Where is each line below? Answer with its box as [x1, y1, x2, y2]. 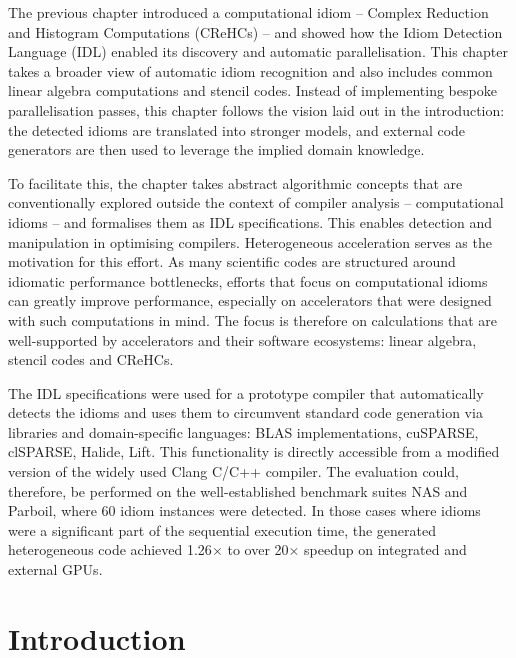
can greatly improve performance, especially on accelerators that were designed [8, 290, 492, 311]
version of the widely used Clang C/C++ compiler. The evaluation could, [8, 461, 459, 482]
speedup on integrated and [304, 539, 467, 560]
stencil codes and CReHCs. [8, 349, 174, 370]
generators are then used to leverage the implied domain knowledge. [8, 139, 425, 160]
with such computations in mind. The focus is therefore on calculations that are [8, 309, 497, 330]
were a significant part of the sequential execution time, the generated [8, 519, 437, 540]
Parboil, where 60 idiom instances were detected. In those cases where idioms [8, 500, 481, 521]
